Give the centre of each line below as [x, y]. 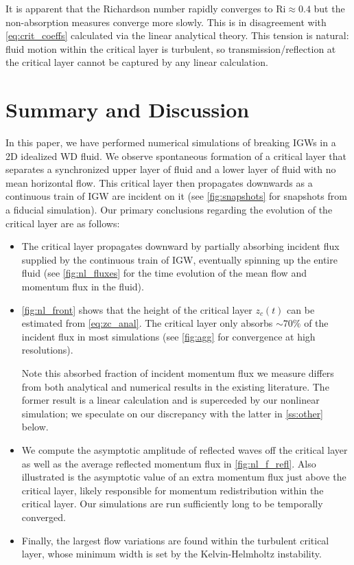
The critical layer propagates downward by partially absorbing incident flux [180, 246]
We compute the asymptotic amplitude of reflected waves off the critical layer [185, 449]
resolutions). [47, 350]
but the [329, 8]
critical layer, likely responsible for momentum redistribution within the [173, 490]
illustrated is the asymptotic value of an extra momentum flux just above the [184, 477]
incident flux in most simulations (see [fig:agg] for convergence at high [168, 336]
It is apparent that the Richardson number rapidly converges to [139, 8]
